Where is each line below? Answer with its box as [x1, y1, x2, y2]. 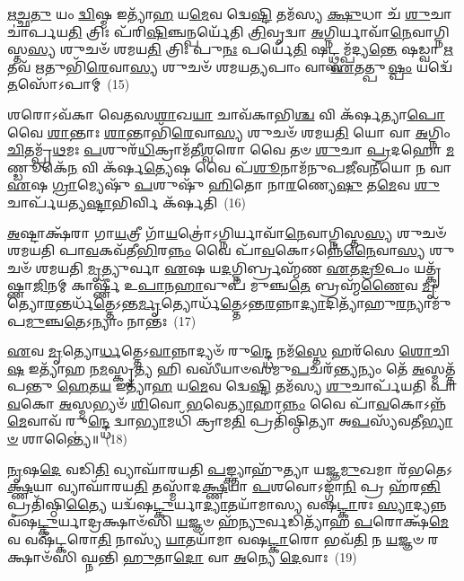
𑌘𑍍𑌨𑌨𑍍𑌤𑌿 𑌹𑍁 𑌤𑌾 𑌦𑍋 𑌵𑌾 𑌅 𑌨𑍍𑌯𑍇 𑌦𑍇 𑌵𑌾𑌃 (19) [81, 547, 357, 566]
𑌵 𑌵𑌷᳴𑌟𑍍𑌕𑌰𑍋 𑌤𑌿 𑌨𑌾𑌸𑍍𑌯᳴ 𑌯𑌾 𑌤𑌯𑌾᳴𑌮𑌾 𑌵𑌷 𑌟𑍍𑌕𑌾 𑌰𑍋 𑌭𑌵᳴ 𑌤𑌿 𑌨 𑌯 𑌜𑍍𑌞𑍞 [7, 530, 424, 549]
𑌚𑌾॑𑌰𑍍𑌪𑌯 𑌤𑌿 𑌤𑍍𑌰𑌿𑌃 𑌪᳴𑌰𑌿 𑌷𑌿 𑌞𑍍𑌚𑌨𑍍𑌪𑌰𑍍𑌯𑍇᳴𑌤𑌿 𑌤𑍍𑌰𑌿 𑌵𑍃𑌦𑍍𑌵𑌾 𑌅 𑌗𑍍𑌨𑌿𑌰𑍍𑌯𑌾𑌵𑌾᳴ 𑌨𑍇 [7, 22, 412, 40]
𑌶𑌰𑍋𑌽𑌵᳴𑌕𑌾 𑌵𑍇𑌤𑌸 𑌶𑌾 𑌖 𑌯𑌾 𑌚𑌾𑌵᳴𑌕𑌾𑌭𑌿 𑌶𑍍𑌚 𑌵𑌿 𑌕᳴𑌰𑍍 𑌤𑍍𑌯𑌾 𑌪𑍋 [7, 104, 446, 123]
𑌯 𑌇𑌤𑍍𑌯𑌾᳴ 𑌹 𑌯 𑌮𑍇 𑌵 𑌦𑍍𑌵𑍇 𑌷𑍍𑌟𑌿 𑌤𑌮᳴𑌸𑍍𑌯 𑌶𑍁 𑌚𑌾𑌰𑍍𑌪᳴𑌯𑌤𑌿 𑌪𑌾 [99, 376, 457, 395]
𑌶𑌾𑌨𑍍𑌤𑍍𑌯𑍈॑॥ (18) [22, 429, 128, 448]
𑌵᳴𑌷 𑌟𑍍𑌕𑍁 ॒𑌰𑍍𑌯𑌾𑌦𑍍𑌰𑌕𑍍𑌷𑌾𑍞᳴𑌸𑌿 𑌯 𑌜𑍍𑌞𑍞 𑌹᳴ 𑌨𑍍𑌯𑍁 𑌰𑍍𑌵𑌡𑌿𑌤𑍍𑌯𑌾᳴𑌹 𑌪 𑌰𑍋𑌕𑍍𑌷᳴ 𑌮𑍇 [7, 512, 449, 531]
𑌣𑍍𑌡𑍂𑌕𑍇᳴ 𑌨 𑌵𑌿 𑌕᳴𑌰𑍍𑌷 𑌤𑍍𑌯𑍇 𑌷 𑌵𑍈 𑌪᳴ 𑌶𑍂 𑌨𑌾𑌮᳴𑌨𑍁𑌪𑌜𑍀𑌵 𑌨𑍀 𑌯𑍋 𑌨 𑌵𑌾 [7, 157, 452, 176]
